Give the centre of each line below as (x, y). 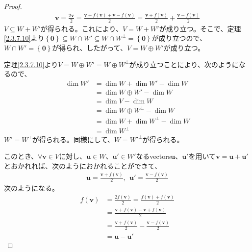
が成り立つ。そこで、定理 (200, 28)
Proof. (13, 6)
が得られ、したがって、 (90, 47)
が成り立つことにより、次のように (184, 64)
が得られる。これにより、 (81, 28)
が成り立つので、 (179, 38)
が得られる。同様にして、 (73, 139)
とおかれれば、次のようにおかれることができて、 (83, 165)
